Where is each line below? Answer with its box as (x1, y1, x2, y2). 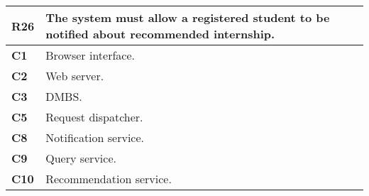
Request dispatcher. (45, 109, 143, 125)
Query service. (45, 150, 116, 166)
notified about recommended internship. (45, 26, 275, 42)
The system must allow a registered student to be (45, 9, 330, 26)
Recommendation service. (45, 170, 172, 187)
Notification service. (45, 129, 145, 146)
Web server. (45, 67, 104, 84)
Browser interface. (45, 47, 135, 63)
